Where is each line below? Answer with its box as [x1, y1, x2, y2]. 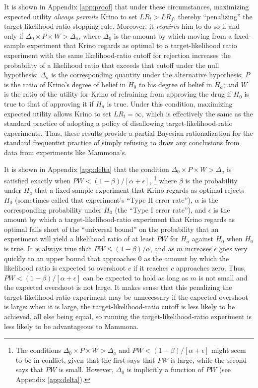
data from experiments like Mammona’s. [4, 147, 127, 157]
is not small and [198, 272, 248, 282]
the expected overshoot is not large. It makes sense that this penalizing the [4, 282, 232, 292]
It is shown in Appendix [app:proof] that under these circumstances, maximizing [4, 1, 249, 11]
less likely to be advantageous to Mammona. [4, 321, 139, 331]
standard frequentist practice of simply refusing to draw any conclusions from [4, 137, 240, 148]
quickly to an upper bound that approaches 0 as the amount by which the [4, 253, 229, 263]
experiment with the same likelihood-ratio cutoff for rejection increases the [4, 50, 231, 60]
